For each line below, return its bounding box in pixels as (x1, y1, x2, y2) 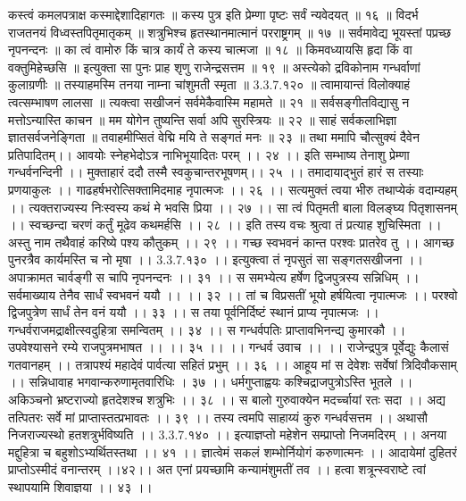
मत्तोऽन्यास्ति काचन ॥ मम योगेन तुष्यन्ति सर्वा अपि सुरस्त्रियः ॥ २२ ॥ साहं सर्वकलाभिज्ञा (8, 110, 397, 129)
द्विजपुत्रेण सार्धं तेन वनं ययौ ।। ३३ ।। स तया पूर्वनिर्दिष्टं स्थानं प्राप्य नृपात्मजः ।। (8, 303, 379, 321)
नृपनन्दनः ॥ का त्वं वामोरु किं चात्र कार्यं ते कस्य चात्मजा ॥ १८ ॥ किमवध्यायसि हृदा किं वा (8, 40, 412, 59)
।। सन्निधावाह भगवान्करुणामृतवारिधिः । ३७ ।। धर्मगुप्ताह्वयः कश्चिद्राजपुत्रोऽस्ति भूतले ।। (8, 372, 413, 391)
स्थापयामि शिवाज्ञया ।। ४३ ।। (8, 478, 153, 497)
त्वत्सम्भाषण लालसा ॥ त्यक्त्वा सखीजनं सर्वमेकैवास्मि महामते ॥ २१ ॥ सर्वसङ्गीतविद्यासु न (8, 92, 410, 111)
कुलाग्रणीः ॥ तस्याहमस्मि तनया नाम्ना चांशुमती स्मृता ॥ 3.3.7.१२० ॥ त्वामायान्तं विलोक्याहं (8, 75, 411, 94)
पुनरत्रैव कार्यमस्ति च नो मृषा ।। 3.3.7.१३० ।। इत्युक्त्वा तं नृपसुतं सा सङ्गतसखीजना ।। (8, 250, 423, 269)
